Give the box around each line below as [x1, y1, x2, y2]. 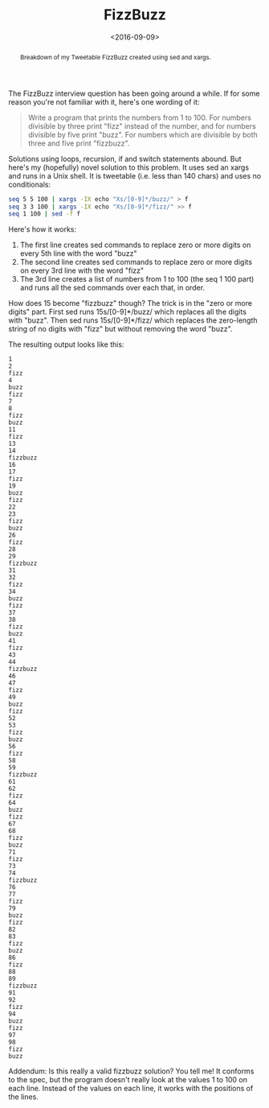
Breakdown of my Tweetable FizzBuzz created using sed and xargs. [19, 52, 211, 61]
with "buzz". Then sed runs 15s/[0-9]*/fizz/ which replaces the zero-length [8, 315, 259, 325]
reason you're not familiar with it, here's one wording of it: [8, 97, 200, 106]
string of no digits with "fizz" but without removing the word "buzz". [8, 324, 233, 334]
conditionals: [8, 179, 51, 189]
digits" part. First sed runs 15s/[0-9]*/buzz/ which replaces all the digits [8, 307, 247, 317]
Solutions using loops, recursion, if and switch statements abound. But [8, 154, 243, 163]
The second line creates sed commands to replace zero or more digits [19, 257, 253, 267]
